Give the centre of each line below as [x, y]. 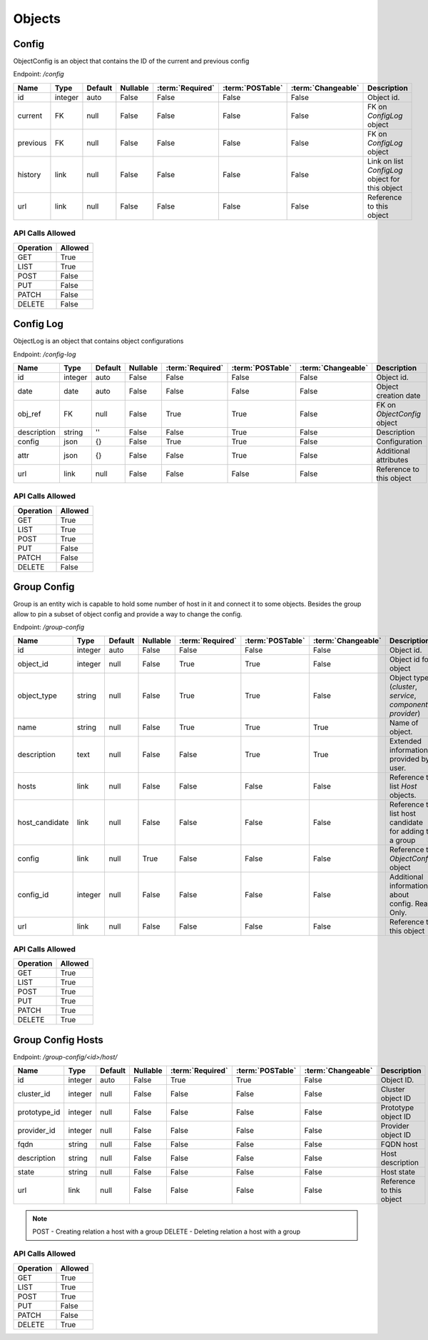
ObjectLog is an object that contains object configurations [98, 341]
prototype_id [39, 1112]
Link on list [386, 161]
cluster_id [34, 1094]
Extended [406, 741]
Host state [398, 1171]
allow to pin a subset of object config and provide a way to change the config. [128, 614]
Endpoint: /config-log [45, 354]
